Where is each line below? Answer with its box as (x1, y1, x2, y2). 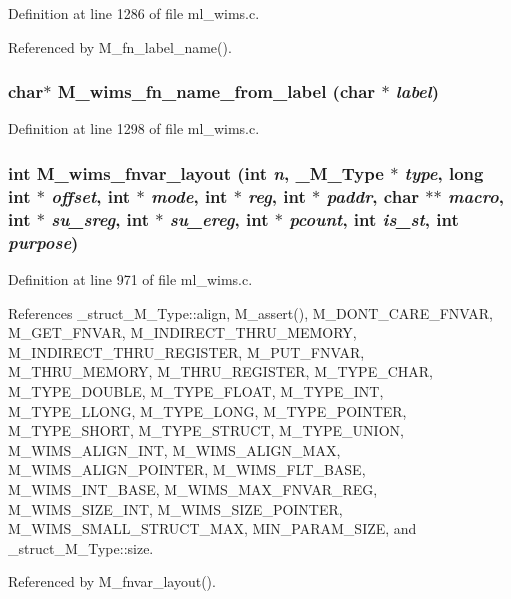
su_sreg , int (51, 206, 150, 231)
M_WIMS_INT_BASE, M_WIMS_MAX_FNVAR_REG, (8, 478, 378, 499)
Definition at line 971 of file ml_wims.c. (8, 268, 253, 289)
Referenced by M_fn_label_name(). (8, 36, 232, 57)
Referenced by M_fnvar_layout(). (8, 571, 216, 592)
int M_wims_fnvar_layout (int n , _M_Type (8, 160, 384, 185)
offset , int (51, 183, 131, 208)
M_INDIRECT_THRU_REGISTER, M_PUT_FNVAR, (8, 341, 365, 362)
